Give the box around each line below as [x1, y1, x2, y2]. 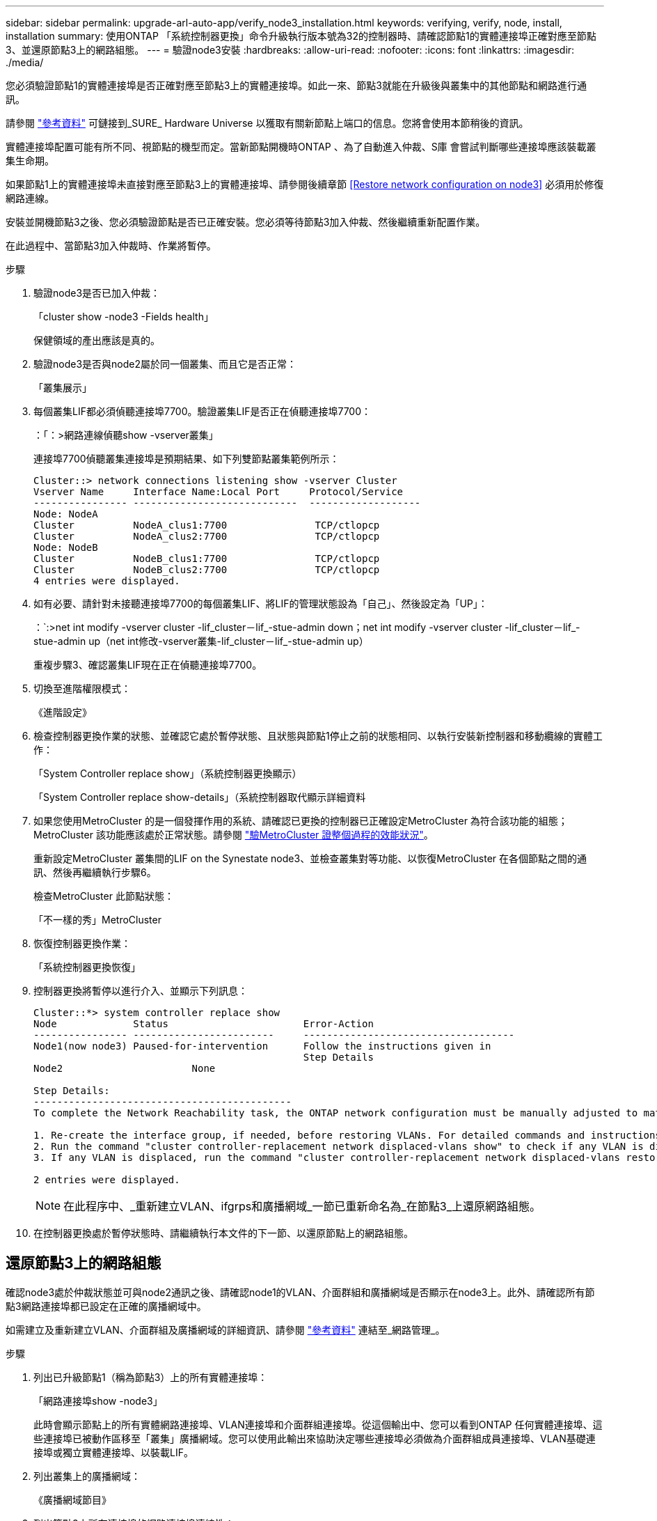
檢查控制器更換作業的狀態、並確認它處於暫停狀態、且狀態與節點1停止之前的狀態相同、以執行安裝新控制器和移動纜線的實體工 [33, 730, 603, 742]
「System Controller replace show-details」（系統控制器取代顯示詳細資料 [33, 791, 366, 803]
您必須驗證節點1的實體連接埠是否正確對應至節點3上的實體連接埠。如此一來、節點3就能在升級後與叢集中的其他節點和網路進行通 [6, 79, 587, 91]
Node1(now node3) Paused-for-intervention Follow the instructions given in [33, 1040, 491, 1052]
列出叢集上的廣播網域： [33, 1469, 141, 1482]
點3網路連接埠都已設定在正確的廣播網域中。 [6, 1300, 207, 1312]
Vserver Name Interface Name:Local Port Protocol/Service [33, 486, 404, 497]
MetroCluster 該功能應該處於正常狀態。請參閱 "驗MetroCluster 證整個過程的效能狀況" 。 [33, 829, 434, 841]
